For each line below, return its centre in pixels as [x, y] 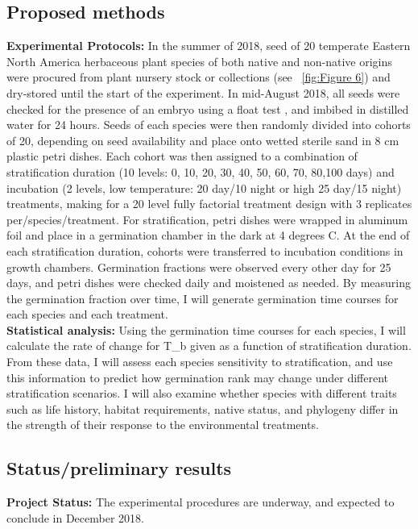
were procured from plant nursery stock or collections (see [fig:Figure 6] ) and [199, 77]
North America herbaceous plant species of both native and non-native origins [199, 61]
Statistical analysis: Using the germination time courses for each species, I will [206, 329]
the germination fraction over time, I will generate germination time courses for [203, 298]
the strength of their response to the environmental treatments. [163, 425]
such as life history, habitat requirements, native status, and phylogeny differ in [203, 408]
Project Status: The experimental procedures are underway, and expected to [201, 502]
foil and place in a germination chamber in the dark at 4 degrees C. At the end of [208, 235]
